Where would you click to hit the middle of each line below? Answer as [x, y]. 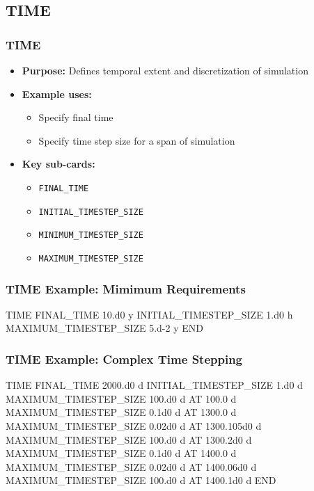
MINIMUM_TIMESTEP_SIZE [91, 235]
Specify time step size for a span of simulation [137, 140]
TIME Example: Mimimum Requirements [126, 288]
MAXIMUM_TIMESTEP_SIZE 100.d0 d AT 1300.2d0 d [129, 439]
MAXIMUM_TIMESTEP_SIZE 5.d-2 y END [104, 328]
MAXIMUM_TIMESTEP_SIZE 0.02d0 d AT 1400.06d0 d [131, 466]
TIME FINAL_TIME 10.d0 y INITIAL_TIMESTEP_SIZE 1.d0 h [149, 314]
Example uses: [57, 94]
